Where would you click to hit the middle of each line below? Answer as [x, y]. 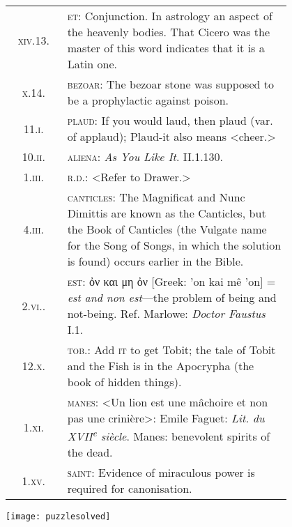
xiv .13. [34, 40]
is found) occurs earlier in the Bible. [155, 261]
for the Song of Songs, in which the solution [174, 245]
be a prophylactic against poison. [148, 100]
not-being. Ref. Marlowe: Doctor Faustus [166, 313]
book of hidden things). [124, 382]
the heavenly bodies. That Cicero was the [169, 32]
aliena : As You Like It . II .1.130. [145, 156]
